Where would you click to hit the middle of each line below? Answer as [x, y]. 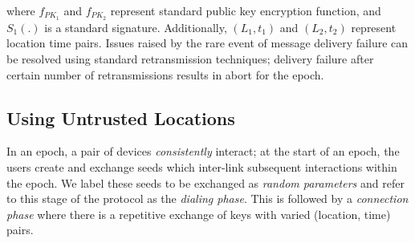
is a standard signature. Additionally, [136, 27]
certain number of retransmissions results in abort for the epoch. [165, 74]
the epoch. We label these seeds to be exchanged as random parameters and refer [205, 182]
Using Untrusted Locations [121, 117]
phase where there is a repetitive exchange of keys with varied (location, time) [199, 214]
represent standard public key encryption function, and [246, 10]
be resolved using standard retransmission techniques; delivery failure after [190, 59]
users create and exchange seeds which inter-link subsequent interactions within [202, 167]
